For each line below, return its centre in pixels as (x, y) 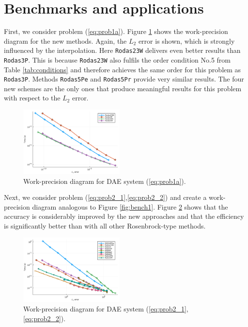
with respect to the (32, 98)
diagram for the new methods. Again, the (65, 41)
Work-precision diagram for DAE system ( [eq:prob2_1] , (106, 309)
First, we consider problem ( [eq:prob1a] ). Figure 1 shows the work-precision (116, 31)
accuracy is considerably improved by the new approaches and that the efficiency (124, 216)
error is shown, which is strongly (186, 41)
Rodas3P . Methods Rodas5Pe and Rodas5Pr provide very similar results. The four (124, 79)
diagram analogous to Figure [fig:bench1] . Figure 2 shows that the (130, 206)
